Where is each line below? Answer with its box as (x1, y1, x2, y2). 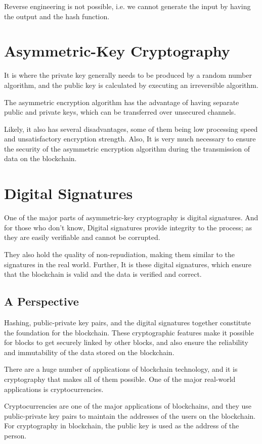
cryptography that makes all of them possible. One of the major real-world (4, 373, 236, 384)
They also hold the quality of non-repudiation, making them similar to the (4, 249, 235, 259)
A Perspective (4, 293, 79, 309)
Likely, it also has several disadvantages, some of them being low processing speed (4, 123, 258, 134)
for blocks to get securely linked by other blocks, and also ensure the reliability (4, 337, 248, 348)
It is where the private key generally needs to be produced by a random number (4, 70, 252, 80)
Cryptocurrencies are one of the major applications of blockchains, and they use (4, 401, 251, 411)
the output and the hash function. (4, 11, 110, 21)
